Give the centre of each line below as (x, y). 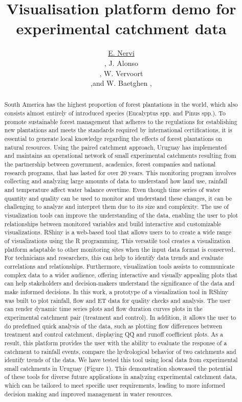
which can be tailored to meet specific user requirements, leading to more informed (115, 385)
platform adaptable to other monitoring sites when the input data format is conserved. (120, 249)
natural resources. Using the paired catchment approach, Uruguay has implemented (116, 147)
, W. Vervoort (121, 73)
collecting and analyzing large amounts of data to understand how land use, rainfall (116, 181)
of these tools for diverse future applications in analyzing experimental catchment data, (121, 377)
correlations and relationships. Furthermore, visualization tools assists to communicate (119, 266)
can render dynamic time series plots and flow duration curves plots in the (103, 309)
